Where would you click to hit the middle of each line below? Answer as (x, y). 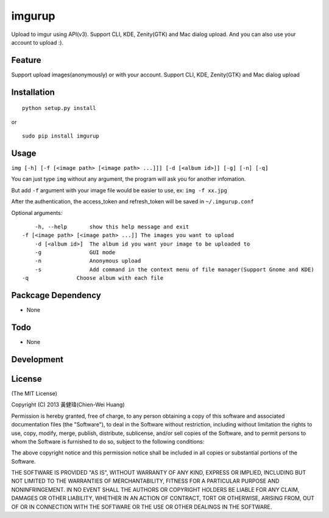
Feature (26, 60)
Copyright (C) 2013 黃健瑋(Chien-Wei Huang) (68, 405)
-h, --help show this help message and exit (112, 227)
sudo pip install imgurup (61, 136)
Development (37, 359)
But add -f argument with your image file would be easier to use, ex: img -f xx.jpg (119, 190)
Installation (33, 92)
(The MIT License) (34, 393)
